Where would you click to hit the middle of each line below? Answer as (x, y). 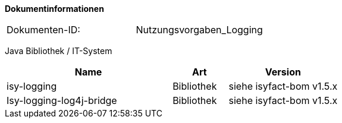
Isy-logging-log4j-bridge (62, 100)
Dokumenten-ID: (43, 30)
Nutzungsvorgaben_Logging (199, 30)
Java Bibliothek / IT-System (59, 51)
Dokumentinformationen (54, 9)
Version (283, 72)
